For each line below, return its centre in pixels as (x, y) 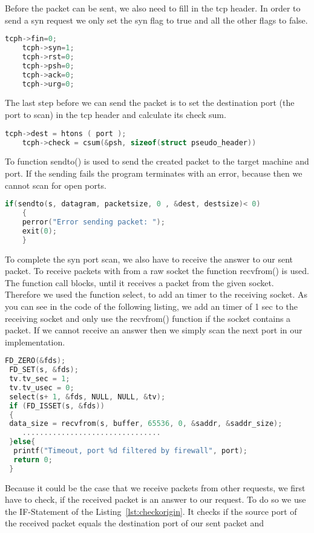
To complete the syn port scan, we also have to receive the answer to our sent (149, 259)
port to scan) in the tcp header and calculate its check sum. (116, 115)
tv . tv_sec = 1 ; (40, 379)
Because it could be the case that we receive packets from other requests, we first (155, 487)
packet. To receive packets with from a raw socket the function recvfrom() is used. (157, 271)
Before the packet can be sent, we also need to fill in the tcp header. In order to (153, 8)
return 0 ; (33, 459)
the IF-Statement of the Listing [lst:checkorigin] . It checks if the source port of (151, 511)
